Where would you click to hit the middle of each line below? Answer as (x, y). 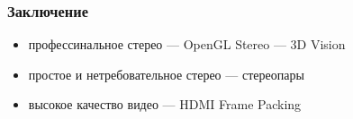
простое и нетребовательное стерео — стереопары (166, 74)
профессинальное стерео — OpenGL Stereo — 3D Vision (187, 44)
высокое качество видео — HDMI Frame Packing (165, 104)
